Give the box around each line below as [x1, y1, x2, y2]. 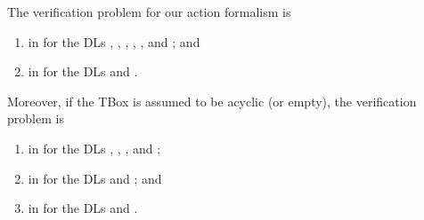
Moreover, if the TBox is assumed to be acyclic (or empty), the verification [7, 91, 417, 110]
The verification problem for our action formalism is [7, 3, 291, 20]
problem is [7, 109, 64, 128]
